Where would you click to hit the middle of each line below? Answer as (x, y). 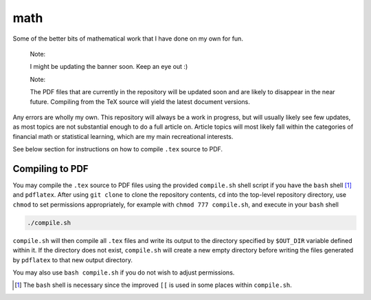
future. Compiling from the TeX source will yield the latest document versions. (140, 101)
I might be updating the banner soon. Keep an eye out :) (109, 67)
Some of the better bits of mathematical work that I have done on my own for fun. (128, 39)
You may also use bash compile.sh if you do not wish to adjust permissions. (124, 272)
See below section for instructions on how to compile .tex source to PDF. (118, 149)
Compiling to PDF (50, 169)
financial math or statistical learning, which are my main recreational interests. (123, 136)
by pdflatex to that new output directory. (73, 260)
